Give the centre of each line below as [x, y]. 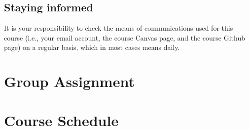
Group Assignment [69, 81]
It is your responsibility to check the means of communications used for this [119, 28]
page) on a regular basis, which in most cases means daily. [92, 47]
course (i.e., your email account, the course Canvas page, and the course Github [124, 37]
